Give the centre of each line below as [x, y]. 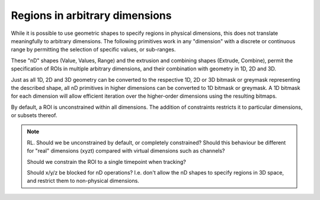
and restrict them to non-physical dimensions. [83, 181]
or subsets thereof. [34, 115]
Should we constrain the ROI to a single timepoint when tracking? [107, 162]
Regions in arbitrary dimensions [91, 15]
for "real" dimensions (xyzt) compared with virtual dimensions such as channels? [126, 151]
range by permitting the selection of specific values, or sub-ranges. [93, 50]
